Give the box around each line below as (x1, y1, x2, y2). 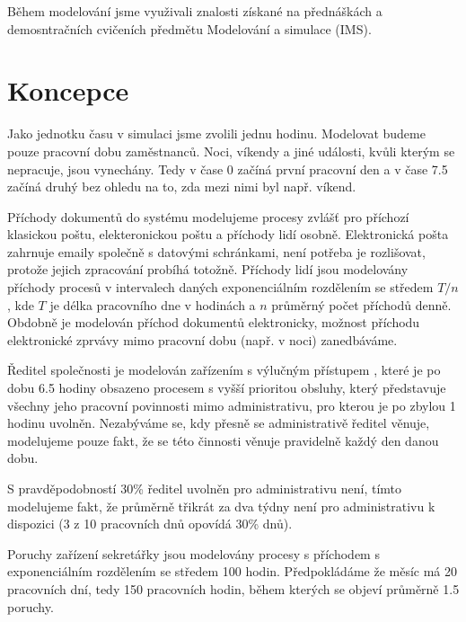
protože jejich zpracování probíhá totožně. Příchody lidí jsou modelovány (7, 260, 409, 279)
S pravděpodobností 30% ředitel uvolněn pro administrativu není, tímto (7, 479, 402, 497)
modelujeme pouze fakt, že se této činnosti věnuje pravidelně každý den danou (7, 431, 439, 449)
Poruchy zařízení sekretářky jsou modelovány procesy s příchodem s (7, 544, 380, 563)
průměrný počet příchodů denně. (271, 295, 452, 314)
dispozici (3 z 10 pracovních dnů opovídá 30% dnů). (7, 514, 293, 533)
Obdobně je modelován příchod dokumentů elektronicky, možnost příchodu (7, 313, 420, 332)
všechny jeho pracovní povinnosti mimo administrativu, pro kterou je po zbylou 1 (7, 395, 456, 414)
